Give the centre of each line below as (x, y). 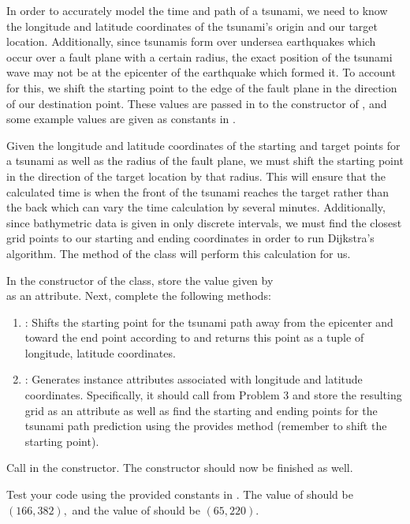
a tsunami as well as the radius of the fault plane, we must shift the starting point (205, 161)
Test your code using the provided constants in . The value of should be (180, 494)
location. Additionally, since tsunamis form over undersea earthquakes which (191, 41)
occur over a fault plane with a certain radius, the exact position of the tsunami (199, 56)
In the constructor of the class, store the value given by (140, 280)
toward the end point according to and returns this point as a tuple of (194, 337)
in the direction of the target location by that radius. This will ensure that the (196, 176)
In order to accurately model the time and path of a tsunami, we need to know (197, 10)
